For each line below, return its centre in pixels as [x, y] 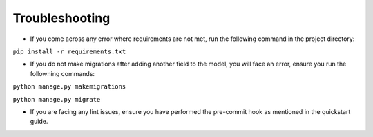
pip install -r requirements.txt [69, 51]
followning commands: [63, 73]
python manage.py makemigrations [69, 87]
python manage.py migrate [57, 99]
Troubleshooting [61, 18]
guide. [39, 122]
